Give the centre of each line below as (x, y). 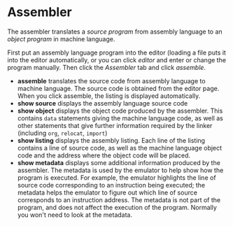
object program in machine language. (61, 38)
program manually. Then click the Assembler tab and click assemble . (107, 67)
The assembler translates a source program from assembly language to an (115, 31)
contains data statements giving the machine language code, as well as (120, 118)
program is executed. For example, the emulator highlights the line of (116, 177)
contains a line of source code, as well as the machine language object (120, 148)
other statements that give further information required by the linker (115, 125)
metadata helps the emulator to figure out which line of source (107, 192)
